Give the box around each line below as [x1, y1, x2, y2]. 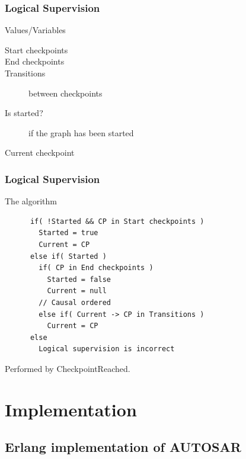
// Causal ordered [39, 298, 111, 307]
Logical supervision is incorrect [39, 345, 175, 354]
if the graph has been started [28, 126, 134, 139]
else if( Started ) [30, 252, 107, 261]
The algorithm [5, 195, 57, 207]
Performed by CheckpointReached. [5, 362, 130, 374]
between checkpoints [28, 86, 103, 99]
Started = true [39, 229, 98, 237]
